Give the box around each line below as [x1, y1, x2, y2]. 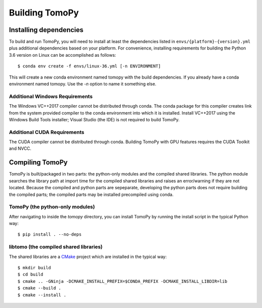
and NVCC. [9, 146, 32, 151]
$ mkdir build [17, 265, 51, 270]
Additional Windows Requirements [9, 93, 93, 99]
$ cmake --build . [17, 285, 62, 291]
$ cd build [17, 272, 44, 277]
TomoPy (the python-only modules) [9, 204, 95, 211]
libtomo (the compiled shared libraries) [9, 243, 103, 250]
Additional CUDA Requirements [9, 129, 84, 135]
